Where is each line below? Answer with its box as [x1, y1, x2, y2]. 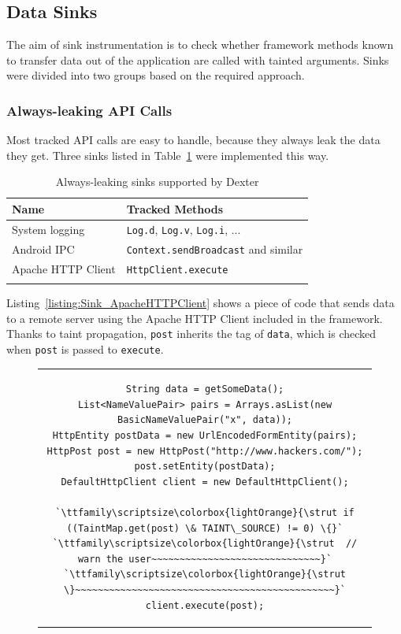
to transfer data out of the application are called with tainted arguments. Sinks [6, 51, 389, 68]
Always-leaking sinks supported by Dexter [55, 173, 259, 190]
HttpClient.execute [126, 264, 228, 276]
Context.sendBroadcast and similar [126, 240, 303, 257]
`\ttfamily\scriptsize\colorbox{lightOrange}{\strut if [55, 507, 355, 519]
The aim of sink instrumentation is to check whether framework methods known [6, 36, 394, 53]
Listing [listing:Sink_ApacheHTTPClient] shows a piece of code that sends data [6, 295, 395, 311]
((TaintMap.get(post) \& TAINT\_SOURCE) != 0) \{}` [66, 522, 343, 534]
